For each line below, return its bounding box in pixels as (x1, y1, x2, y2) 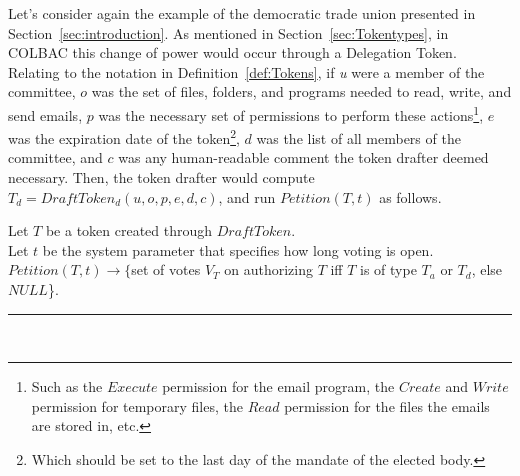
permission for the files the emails (284, 395, 490, 416)
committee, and (8, 147, 103, 168)
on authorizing (224, 259, 313, 280)
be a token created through (45, 220, 213, 241)
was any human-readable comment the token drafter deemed (118, 147, 489, 168)
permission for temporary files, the (31, 395, 243, 416)
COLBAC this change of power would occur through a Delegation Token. (8, 42, 457, 63)
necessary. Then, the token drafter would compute (8, 167, 315, 188)
